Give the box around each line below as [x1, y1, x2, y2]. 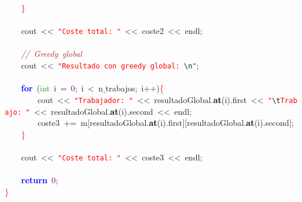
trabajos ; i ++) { [105, 82, 164, 94]
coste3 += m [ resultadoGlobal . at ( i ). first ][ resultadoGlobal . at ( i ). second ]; [37, 117, 294, 129]
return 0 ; [21, 174, 58, 186]
